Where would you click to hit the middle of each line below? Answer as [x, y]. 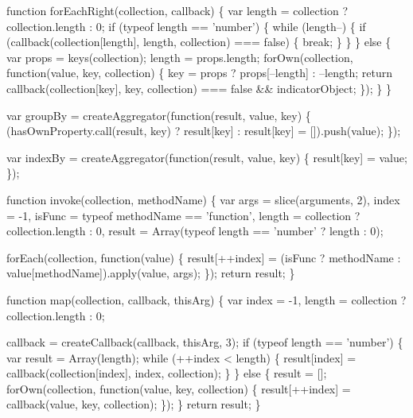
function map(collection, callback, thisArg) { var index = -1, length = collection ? [206, 299]
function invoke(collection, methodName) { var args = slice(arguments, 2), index [203, 199]
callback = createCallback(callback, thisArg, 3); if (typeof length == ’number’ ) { [205, 342]
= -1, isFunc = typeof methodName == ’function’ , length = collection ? [183, 215]
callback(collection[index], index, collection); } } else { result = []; [167, 373]
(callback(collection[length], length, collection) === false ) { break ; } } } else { [199, 42]
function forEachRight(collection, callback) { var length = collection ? [177, 10]
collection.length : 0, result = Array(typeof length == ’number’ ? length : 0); [195, 231]
